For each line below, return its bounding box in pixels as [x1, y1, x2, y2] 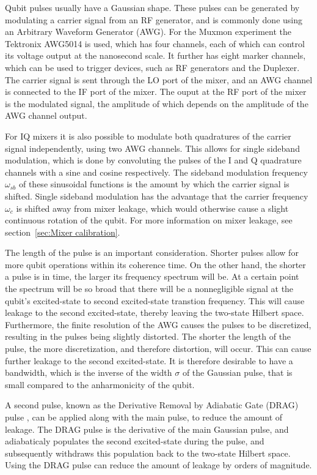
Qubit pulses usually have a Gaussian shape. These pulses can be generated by [5, 1, 300, 13]
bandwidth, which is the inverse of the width [5, 366, 172, 379]
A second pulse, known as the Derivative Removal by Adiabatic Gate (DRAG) [5, 398, 299, 411]
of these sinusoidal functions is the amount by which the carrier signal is [18, 178, 290, 190]
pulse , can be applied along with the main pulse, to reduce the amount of [5, 411, 283, 423]
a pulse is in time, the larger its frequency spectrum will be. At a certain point [5, 270, 299, 283]
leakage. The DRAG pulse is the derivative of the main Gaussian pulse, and [5, 422, 289, 435]
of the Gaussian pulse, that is [182, 366, 293, 379]
